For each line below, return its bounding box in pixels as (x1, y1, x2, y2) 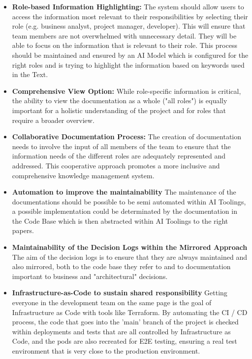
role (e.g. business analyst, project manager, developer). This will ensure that (12, 21, 246, 31)
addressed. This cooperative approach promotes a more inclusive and (12, 160, 220, 170)
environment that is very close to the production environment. (12, 346, 200, 356)
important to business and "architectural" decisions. (12, 271, 168, 281)
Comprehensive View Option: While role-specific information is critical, (12, 85, 241, 96)
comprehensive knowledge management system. (12, 170, 155, 180)
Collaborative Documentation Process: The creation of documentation (12, 131, 242, 142)
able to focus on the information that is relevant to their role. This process (12, 40, 237, 50)
